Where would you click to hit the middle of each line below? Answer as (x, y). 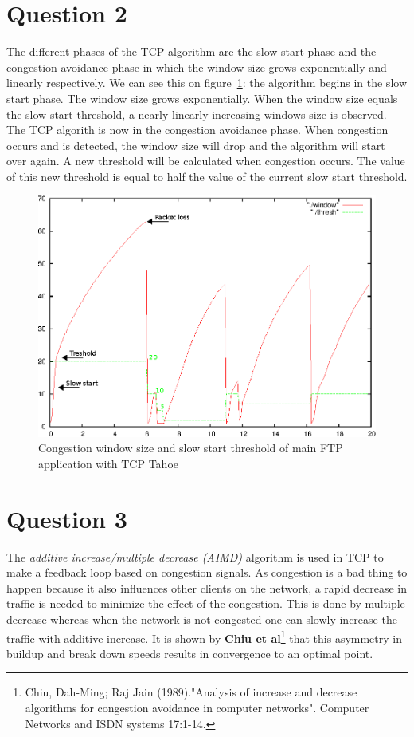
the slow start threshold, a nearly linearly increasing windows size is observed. (197, 114)
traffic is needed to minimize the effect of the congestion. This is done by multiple (206, 603)
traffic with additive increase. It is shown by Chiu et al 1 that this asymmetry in (204, 636)
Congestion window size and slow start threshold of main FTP (191, 448)
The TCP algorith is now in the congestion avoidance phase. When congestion (197, 130)
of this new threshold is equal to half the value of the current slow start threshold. (207, 176)
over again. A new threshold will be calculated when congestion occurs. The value (206, 161)
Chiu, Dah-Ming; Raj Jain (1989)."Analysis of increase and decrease (191, 692)
